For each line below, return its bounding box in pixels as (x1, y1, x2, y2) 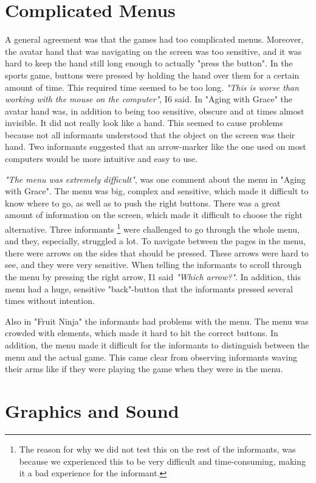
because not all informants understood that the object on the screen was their (5, 128, 295, 141)
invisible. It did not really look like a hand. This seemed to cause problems (5, 116, 283, 129)
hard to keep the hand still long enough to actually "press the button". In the (5, 57, 293, 69)
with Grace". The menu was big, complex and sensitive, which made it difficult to (5, 185, 309, 197)
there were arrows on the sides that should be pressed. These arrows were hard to (5, 246, 309, 259)
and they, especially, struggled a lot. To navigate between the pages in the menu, (5, 234, 306, 247)
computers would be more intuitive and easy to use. (5, 152, 197, 165)
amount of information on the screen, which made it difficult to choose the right (5, 208, 303, 221)
